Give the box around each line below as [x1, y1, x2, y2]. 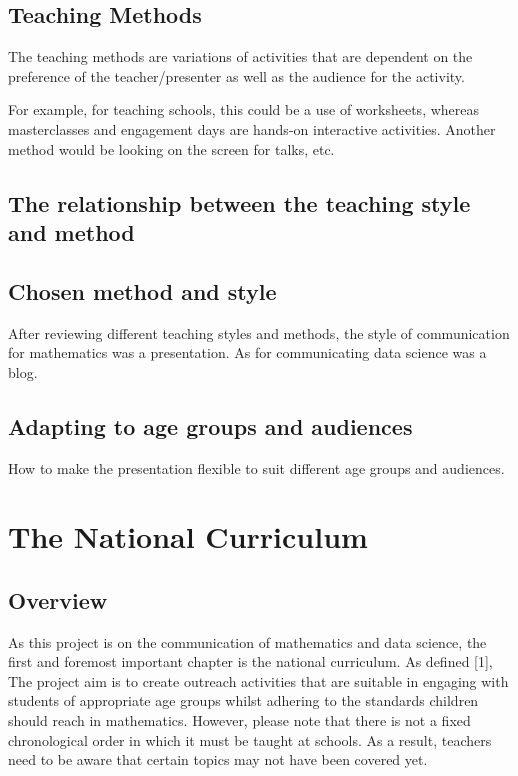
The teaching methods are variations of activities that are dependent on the [8, 46, 473, 67]
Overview [8, 584, 108, 615]
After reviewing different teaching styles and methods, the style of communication [8, 322, 510, 343]
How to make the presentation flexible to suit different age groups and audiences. [8, 457, 505, 478]
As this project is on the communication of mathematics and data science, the [8, 631, 487, 652]
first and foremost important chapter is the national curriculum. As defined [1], [8, 651, 493, 672]
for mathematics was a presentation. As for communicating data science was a [8, 342, 487, 363]
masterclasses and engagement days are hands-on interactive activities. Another [8, 118, 496, 139]
